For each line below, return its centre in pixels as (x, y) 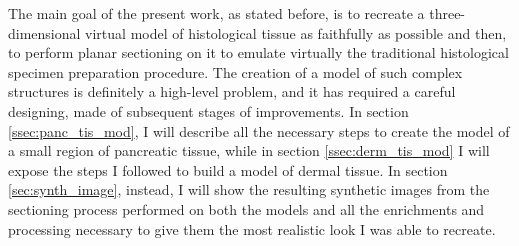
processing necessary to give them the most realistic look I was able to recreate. (252, 228)
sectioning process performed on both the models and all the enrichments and (246, 208)
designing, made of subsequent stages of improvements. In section (208, 110)
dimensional (44, 32)
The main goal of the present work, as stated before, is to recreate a (216, 13)
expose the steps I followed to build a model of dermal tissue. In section (228, 169)
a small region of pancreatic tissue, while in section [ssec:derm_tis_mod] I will (249, 150)
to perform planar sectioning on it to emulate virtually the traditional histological (258, 52)
